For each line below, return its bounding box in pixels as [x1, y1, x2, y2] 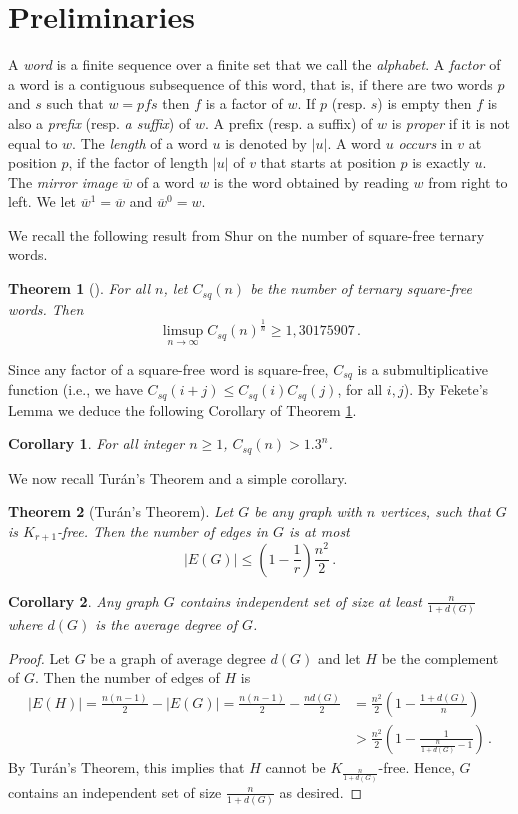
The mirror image [8, 171, 118, 192]
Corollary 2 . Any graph [8, 590, 159, 611]
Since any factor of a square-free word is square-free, [8, 358, 329, 379]
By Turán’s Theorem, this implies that [8, 756, 245, 777]
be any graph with [254, 501, 362, 522]
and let [317, 647, 361, 668]
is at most [288, 520, 350, 541]
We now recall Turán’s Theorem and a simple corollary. [8, 467, 348, 488]
